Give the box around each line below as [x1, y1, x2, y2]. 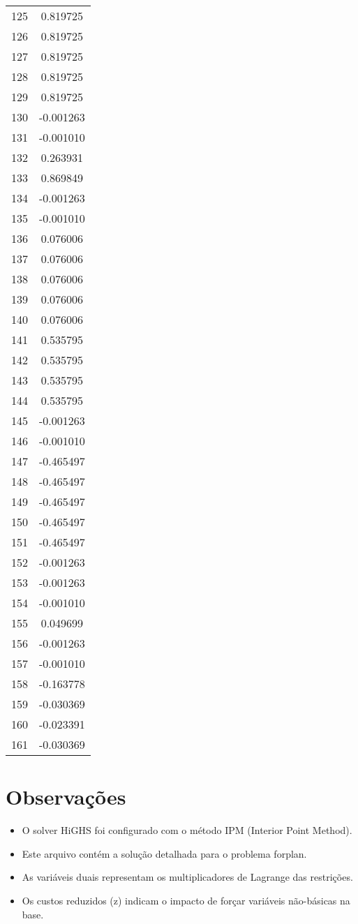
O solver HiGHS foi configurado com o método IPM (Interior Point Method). [22, 823, 352, 837]
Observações [6, 782, 126, 811]
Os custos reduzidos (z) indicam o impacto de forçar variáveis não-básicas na [22, 893, 350, 907]
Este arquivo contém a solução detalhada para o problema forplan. [22, 846, 307, 860]
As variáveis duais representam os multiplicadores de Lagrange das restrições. [22, 870, 353, 884]
